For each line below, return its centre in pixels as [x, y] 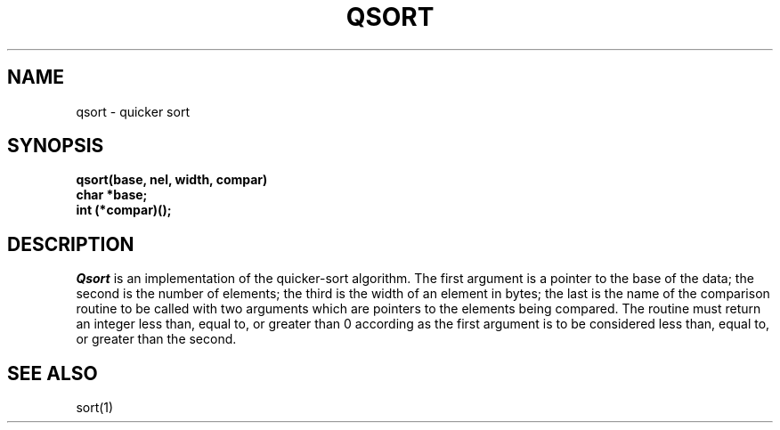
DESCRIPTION [71, 244]
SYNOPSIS [56, 146]
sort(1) [95, 408]
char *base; [112, 195]
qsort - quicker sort [133, 111]
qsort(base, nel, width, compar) [172, 180]
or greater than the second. [156, 339]
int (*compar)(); [124, 210]
